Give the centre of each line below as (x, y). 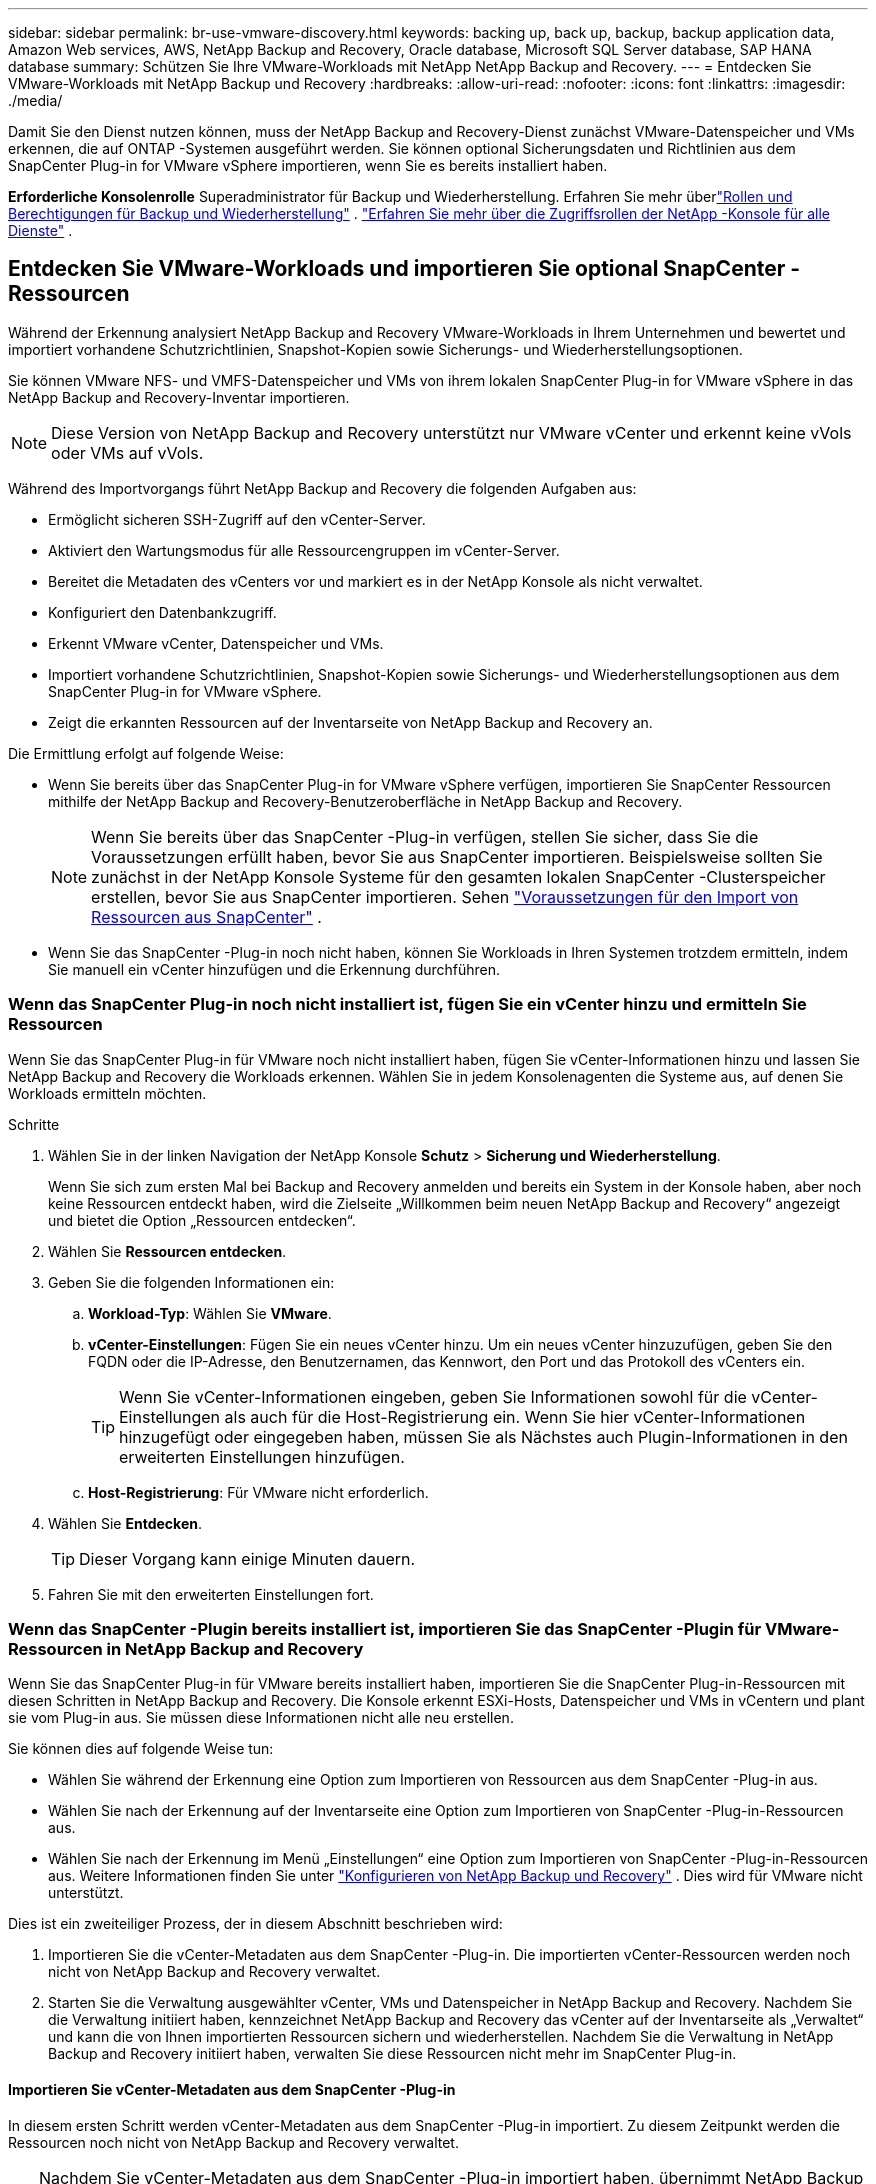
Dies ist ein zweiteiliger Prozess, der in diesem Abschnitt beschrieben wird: (255, 1924)
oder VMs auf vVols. (127, 452)
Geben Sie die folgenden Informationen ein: (191, 1282)
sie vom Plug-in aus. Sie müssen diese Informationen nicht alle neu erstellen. (261, 1718)
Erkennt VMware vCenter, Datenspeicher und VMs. (216, 643)
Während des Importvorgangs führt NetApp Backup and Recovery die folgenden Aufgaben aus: (322, 488)
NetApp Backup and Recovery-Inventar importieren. (179, 397)
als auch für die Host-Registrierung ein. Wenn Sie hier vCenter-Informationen (515, 1416)
